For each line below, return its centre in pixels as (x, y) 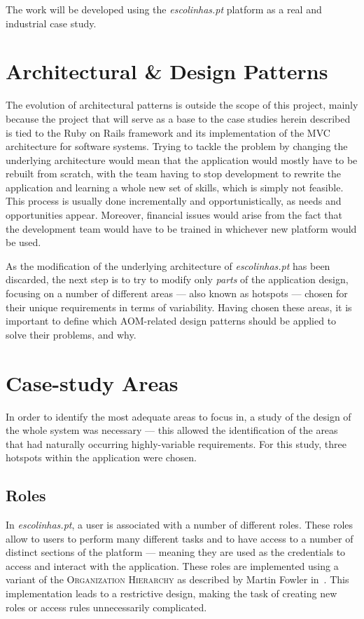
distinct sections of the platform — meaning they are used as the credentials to (176, 552)
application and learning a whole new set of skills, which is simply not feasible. (175, 187)
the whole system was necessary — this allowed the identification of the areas (172, 430)
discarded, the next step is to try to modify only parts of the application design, (177, 279)
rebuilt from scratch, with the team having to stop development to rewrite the (174, 174)
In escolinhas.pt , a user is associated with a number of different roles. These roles (180, 525)
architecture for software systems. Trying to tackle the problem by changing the (177, 146)
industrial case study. (51, 23)
